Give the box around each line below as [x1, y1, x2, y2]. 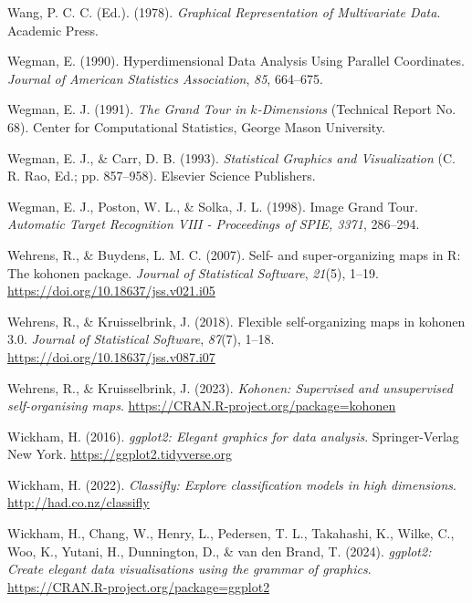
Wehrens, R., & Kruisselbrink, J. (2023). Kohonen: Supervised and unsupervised [7, 378, 453, 397]
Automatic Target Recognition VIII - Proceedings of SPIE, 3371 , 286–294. [7, 214, 420, 234]
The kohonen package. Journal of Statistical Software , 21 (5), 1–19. [7, 263, 379, 282]
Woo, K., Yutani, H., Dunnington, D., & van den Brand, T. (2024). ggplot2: [7, 541, 432, 560]
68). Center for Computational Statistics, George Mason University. [7, 117, 385, 136]
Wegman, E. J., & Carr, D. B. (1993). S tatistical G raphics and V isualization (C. [7, 148, 456, 167]
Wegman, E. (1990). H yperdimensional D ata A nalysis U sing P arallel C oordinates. [7, 51, 465, 70]
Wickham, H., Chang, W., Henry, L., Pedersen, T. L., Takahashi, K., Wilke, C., [7, 524, 455, 543]
